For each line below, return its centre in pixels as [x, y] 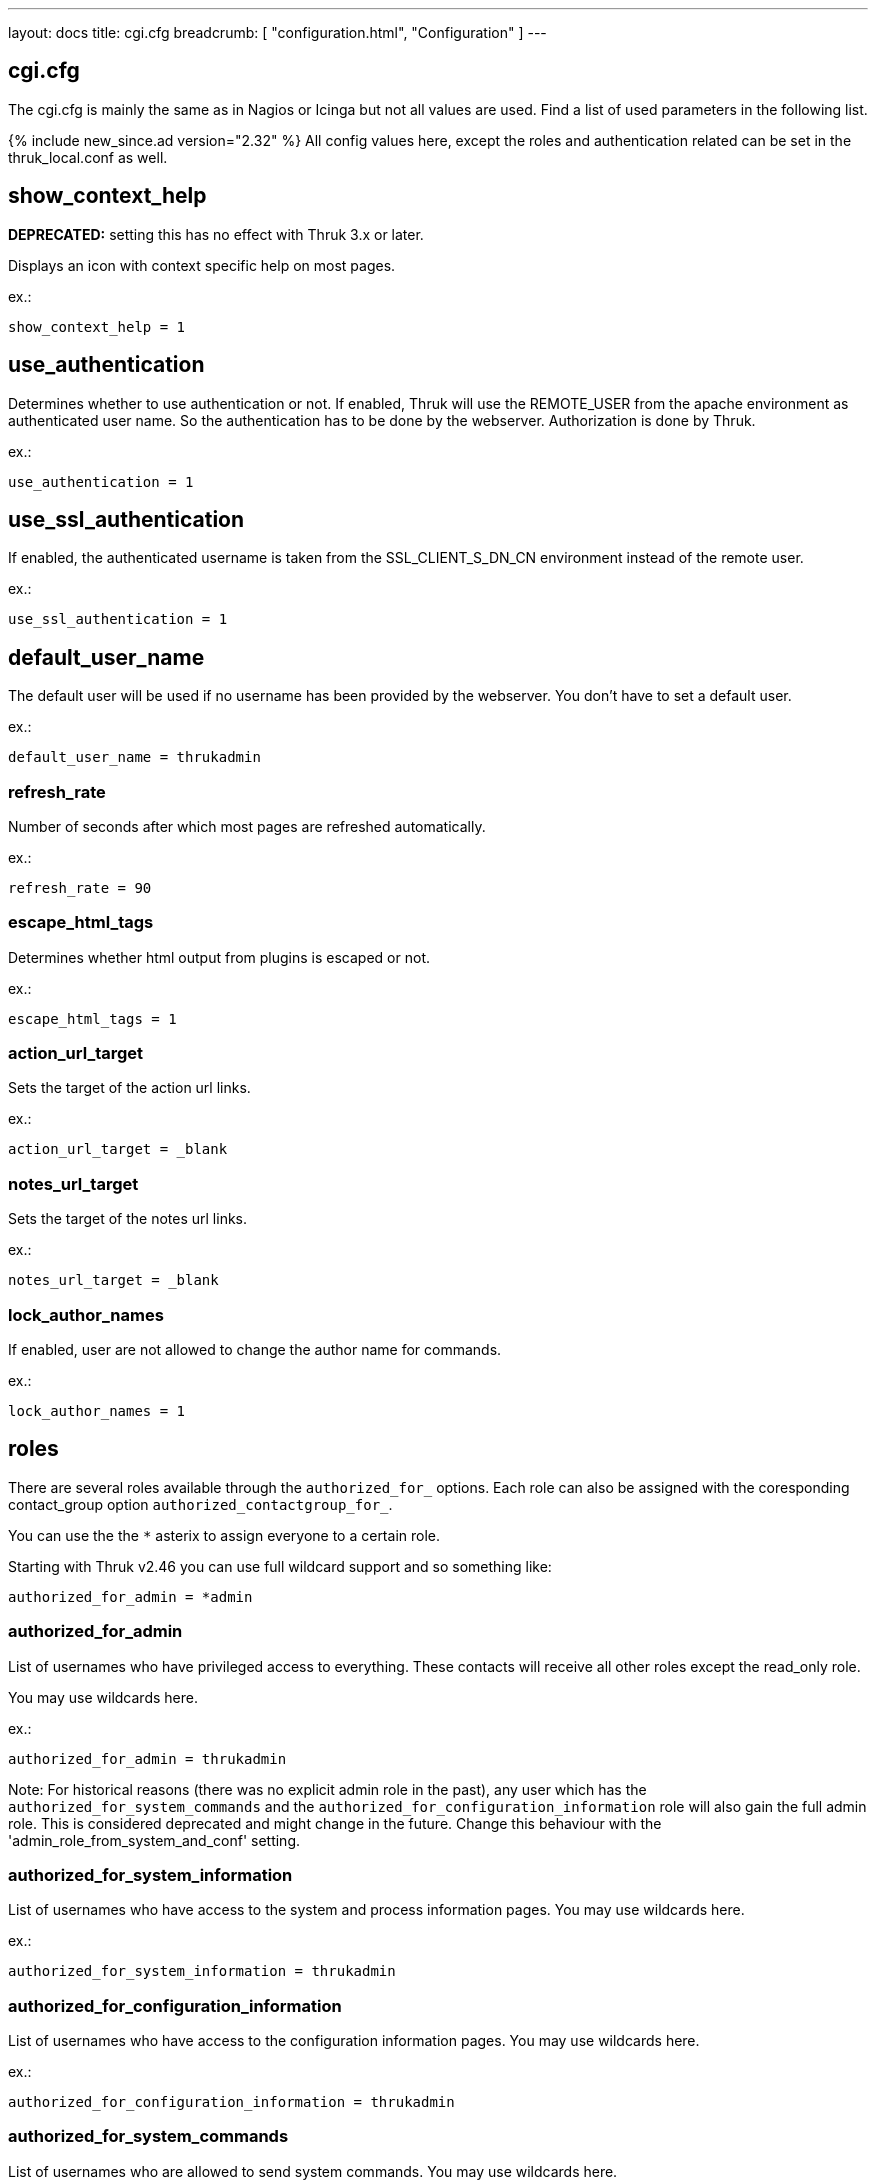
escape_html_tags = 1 [92, 1018]
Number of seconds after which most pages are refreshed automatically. [247, 826]
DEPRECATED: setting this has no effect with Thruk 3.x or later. [216, 234]
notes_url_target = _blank [113, 1280]
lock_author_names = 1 [97, 1410]
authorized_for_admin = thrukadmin [147, 1758]
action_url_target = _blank [118, 1149]
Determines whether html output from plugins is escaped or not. [219, 957]
